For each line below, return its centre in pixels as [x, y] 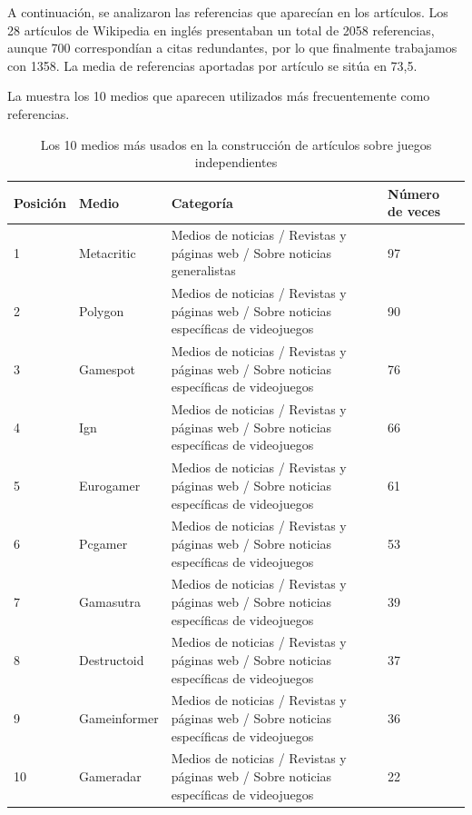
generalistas [203, 270]
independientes [236, 162]
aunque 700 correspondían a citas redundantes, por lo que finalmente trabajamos [232, 48]
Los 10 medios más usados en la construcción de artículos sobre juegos [236, 144]
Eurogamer [110, 485]
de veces [414, 211]
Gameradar [110, 776]
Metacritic [108, 252]
